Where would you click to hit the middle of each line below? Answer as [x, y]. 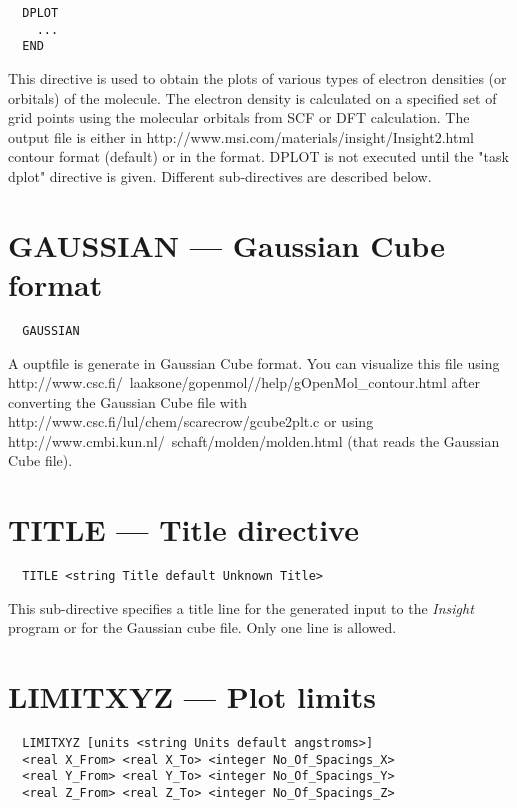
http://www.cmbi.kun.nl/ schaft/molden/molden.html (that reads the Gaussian [254, 440]
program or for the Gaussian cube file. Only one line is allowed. [202, 627]
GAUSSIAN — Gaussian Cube [226, 244]
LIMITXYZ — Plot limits [192, 696]
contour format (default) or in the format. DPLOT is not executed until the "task [258, 156]
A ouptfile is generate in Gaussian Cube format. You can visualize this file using [254, 362]
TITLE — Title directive [183, 529]
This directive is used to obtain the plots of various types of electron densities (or [257, 77]
